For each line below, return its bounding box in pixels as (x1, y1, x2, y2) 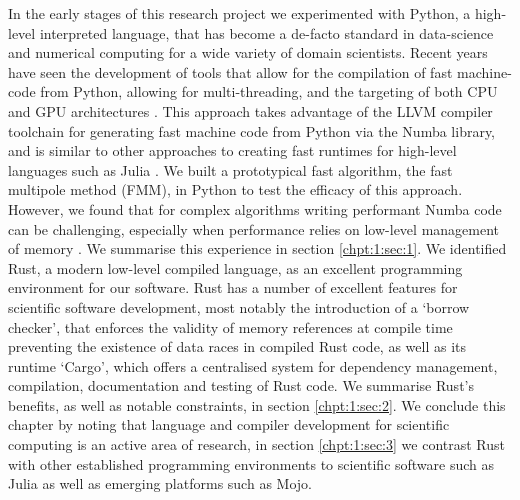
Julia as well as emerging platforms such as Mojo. (8, 473, 312, 494)
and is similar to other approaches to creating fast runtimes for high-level (8, 140, 457, 161)
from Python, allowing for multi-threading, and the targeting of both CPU (40, 81, 498, 102)
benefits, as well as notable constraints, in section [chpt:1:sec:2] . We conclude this (8, 394, 506, 415)
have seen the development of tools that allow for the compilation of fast (8, 61, 453, 82)
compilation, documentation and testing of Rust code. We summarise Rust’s (8, 375, 474, 396)
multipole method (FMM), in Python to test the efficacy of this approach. (8, 179, 463, 200)
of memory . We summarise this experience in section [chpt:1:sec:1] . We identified (8, 238, 507, 259)
